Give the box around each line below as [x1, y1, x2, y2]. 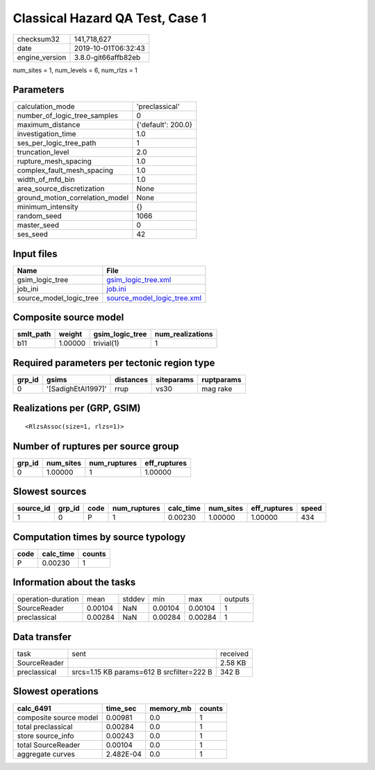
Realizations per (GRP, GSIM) [12, 402, 141, 414]
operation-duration [17, 594, 79, 604]
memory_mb [149, 703, 192, 713]
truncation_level [17, 147, 69, 157]
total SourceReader [17, 740, 81, 750]
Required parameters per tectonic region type [12, 357, 215, 368]
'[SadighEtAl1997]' [46, 384, 107, 393]
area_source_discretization [17, 184, 105, 194]
